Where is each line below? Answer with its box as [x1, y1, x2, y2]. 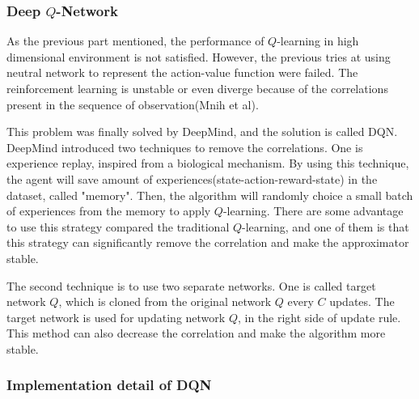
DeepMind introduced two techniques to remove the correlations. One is [6, 138, 363, 155]
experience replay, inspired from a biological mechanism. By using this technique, [6, 155, 409, 172]
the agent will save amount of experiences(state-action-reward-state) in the [6, 170, 378, 187]
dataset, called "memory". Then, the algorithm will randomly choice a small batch [6, 186, 413, 203]
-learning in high [277, 32, 359, 49]
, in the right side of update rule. [237, 308, 401, 325]
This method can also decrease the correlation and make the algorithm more [6, 325, 386, 342]
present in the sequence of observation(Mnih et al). [6, 96, 259, 112]
